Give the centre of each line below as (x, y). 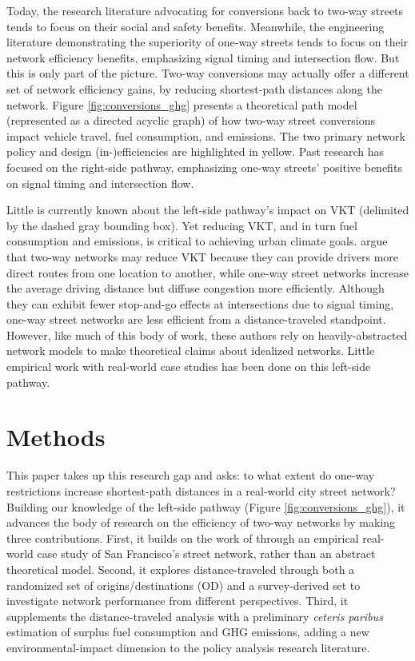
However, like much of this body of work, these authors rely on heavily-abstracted (207, 334)
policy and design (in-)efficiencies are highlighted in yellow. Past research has (196, 151)
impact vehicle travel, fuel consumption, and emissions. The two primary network (206, 135)
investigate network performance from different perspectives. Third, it (178, 601)
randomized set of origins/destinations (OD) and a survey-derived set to (184, 585)
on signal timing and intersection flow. (100, 183)
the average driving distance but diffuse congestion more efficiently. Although (196, 288)
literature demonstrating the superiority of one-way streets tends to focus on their (207, 42)
